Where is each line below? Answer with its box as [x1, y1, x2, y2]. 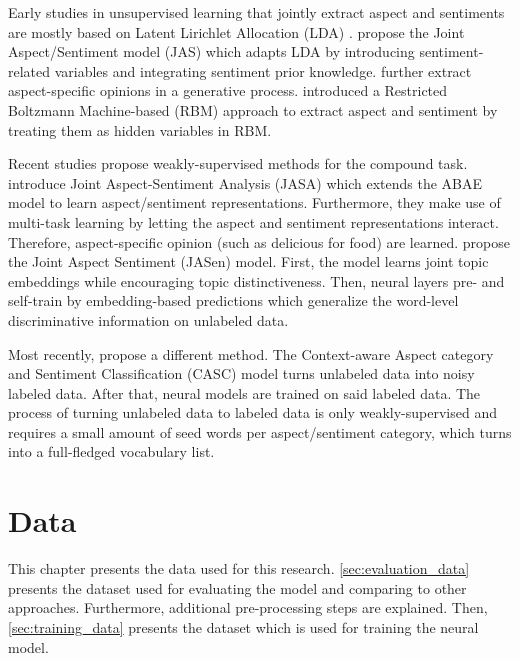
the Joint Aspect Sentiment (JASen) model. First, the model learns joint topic [8, 251, 489, 272]
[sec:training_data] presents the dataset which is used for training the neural [8, 616, 479, 637]
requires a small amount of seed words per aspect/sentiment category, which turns [8, 421, 512, 442]
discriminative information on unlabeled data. [8, 309, 289, 330]
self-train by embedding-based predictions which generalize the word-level [8, 290, 459, 311]
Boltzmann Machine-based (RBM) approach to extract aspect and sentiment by [8, 99, 498, 120]
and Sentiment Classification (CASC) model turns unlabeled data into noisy [8, 363, 475, 384]
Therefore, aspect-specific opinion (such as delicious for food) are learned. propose [8, 231, 510, 252]
